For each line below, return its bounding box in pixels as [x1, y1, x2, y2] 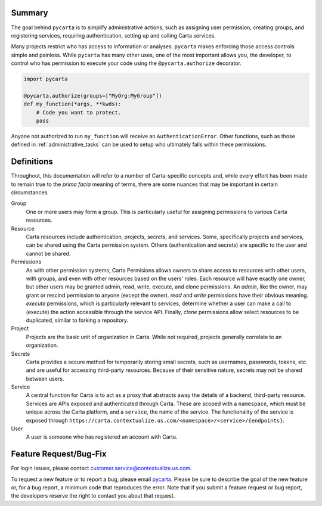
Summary [11, 8, 48, 18]
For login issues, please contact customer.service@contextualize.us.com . [11, 465, 192, 472]
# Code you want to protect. [36, 109, 122, 116]
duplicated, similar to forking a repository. [26, 316, 128, 324]
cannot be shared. [26, 250, 71, 257]
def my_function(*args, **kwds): [23, 101, 122, 107]
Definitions [11, 157, 53, 167]
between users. [26, 375, 64, 382]
